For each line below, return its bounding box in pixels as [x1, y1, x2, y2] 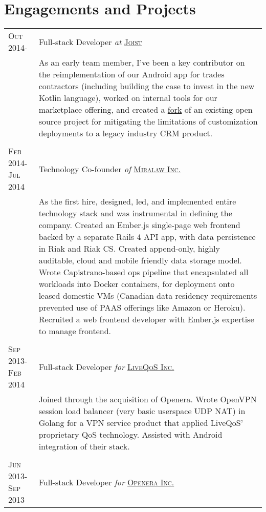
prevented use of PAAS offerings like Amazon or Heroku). [38, 301, 246, 314]
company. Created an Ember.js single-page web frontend [38, 219, 240, 231]
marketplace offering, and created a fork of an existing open [38, 104, 253, 116]
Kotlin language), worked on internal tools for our [38, 92, 217, 104]
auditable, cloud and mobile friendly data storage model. [38, 254, 242, 267]
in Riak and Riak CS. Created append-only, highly [38, 242, 220, 255]
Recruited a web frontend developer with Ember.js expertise [38, 313, 254, 325]
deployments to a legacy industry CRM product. [38, 127, 213, 139]
